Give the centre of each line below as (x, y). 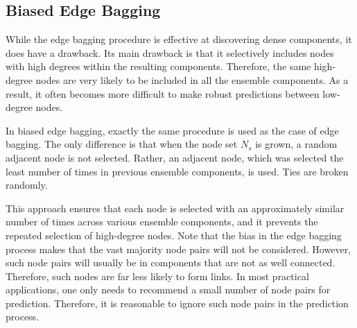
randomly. (27, 185)
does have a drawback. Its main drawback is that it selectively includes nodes (170, 52)
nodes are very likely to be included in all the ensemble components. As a (192, 79)
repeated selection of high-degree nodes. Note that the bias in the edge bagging (174, 235)
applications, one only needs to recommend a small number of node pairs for (168, 290)
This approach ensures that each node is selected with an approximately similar (175, 208)
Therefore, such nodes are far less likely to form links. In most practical (157, 276)
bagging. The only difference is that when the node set (122, 144)
